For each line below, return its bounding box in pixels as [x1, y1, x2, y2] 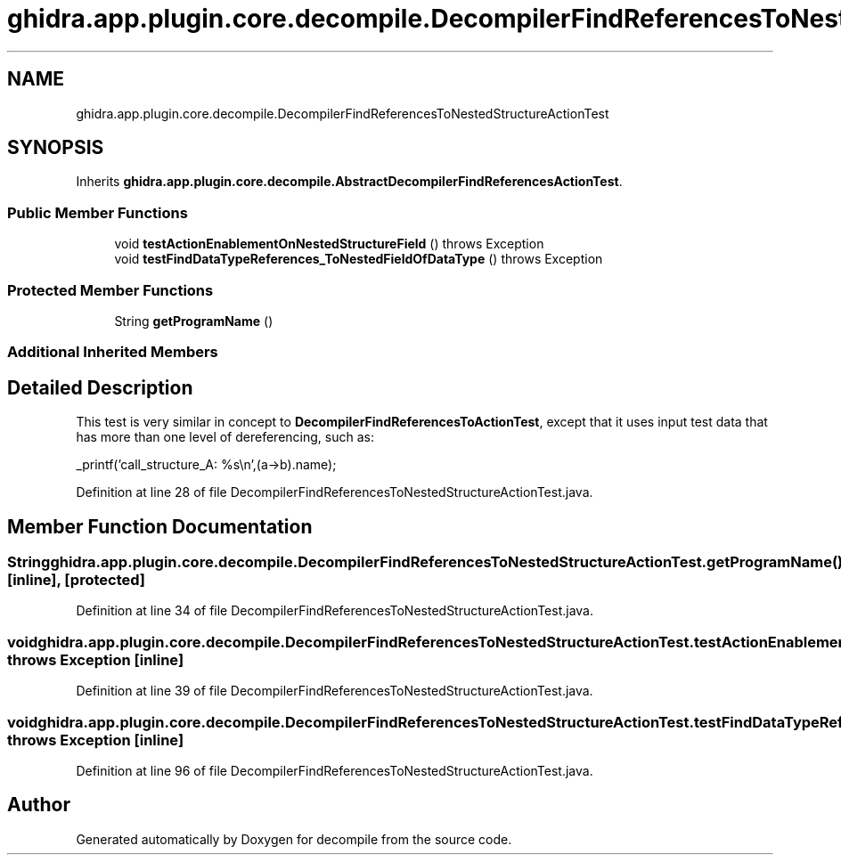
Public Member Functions [7, 203, 188, 222]
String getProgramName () [114, 313, 274, 329]
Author [7, 793, 70, 817]
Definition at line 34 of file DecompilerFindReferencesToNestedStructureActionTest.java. [76, 603, 594, 619]
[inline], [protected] [7, 571, 145, 589]
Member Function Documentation [7, 515, 313, 538]
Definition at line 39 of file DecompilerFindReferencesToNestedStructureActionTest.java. [76, 683, 593, 699]
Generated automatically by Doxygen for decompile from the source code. [76, 831, 512, 847]
